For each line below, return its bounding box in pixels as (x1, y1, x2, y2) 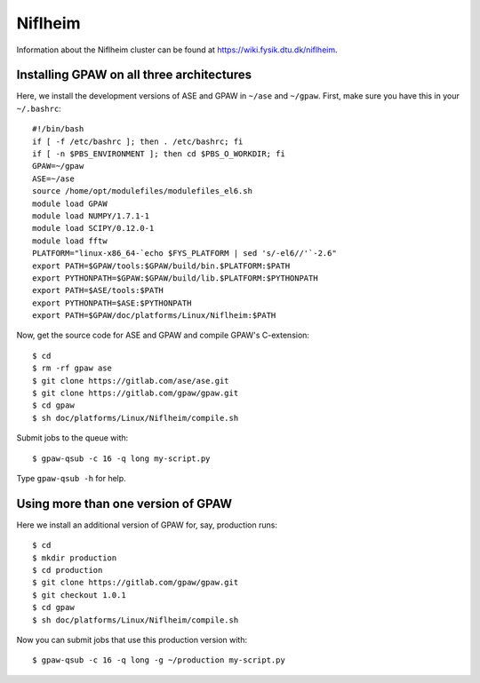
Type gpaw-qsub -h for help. (16, 473, 126, 483)
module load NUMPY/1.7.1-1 (32, 210, 150, 221)
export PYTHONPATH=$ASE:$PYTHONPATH (32, 298, 192, 308)
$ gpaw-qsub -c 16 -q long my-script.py (32, 453, 211, 464)
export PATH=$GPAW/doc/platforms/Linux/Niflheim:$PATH (32, 311, 276, 321)
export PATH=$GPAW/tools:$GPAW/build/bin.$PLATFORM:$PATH (32, 260, 291, 271)
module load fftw (32, 235, 108, 246)
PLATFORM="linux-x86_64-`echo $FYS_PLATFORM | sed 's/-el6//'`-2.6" (32, 249, 337, 258)
